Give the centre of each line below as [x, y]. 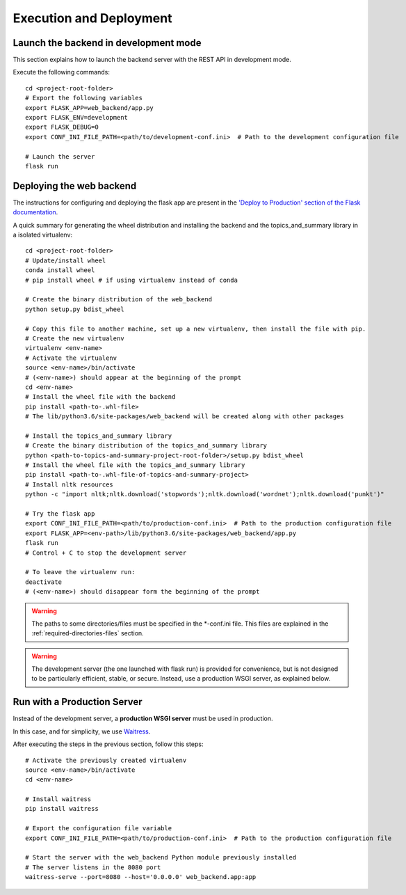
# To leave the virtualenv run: [80, 572]
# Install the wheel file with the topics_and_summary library [135, 465]
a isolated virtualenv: [43, 235]
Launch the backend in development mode [107, 43]
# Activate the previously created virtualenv [106, 760]
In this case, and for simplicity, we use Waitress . [82, 731]
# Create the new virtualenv [75, 338]
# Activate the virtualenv [71, 358]
